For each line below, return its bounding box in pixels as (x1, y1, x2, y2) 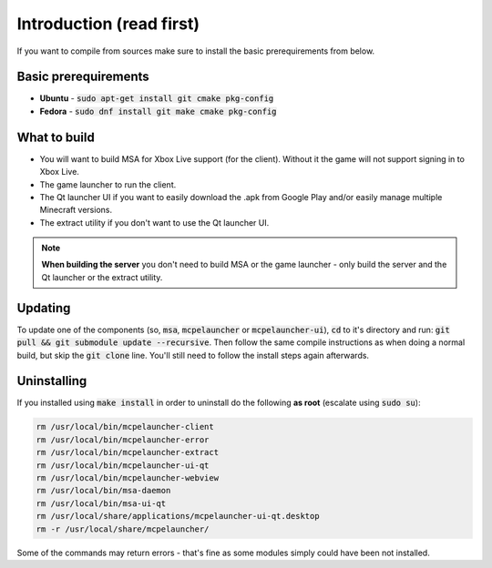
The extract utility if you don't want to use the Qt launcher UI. (39, 217, 270, 228)
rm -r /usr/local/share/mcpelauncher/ (36, 523, 210, 534)
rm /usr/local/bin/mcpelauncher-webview (36, 473, 219, 483)
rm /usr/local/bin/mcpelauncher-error (36, 434, 210, 445)
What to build (16, 129, 95, 145)
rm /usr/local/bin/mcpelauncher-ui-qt (36, 460, 210, 471)
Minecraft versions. (39, 205, 113, 216)
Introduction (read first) (16, 14, 200, 34)
